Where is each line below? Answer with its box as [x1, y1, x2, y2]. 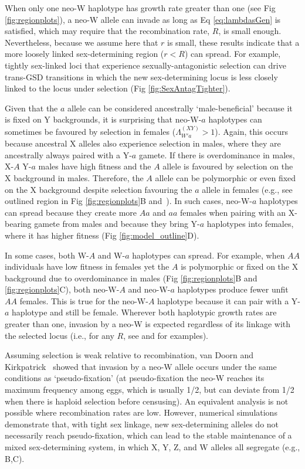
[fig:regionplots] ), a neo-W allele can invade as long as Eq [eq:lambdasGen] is [5, 13, 281, 25]
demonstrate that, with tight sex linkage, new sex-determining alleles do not [5, 417, 279, 430]
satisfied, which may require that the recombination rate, [5, 25, 210, 37]
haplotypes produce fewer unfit [177, 283, 289, 295]
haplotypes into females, [206, 217, 294, 230]
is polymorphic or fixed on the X [181, 260, 299, 273]
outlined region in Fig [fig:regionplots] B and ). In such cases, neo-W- [5, 195, 252, 207]
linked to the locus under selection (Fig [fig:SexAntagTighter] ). [5, 82, 231, 94]
